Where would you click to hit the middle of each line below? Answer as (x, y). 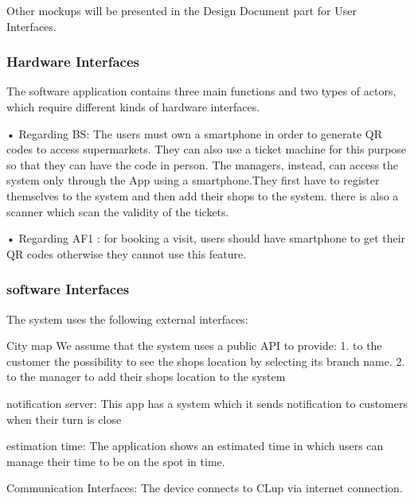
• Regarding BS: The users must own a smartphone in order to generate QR (195, 133)
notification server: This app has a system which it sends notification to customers (207, 403)
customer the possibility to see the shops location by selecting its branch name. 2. (206, 361)
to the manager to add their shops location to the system (146, 377)
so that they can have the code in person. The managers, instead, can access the (203, 164)
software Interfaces (68, 289)
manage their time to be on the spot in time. (116, 461)
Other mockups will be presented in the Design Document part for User (182, 10)
